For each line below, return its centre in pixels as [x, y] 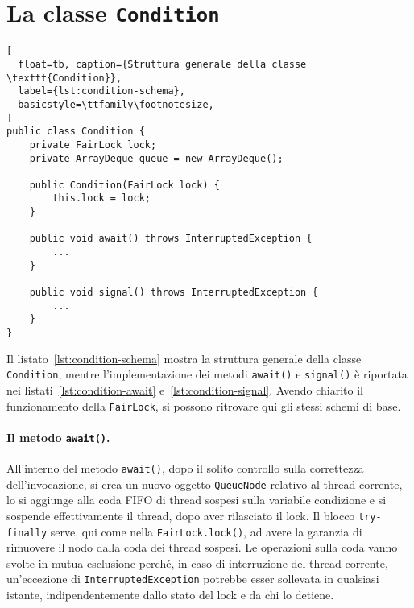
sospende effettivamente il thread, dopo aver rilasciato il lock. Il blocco [181, 515]
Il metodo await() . [58, 437]
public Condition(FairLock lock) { [124, 185]
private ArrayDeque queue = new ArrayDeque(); [156, 158]
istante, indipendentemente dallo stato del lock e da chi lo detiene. [170, 595]
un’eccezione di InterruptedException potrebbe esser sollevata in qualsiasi [193, 579]
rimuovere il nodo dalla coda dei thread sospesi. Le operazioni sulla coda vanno [202, 547]
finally [27, 533]
